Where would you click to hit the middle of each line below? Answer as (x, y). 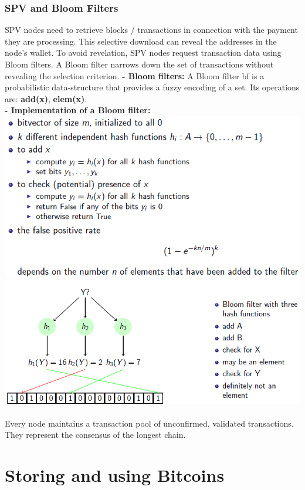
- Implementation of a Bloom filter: (78, 110)
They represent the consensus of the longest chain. (95, 435)
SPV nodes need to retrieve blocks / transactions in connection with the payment (151, 30)
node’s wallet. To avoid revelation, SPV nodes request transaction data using (143, 53)
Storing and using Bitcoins (115, 475)
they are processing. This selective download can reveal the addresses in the (141, 41)
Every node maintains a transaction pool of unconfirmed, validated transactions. (149, 423)
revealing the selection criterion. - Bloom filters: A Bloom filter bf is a (135, 75)
